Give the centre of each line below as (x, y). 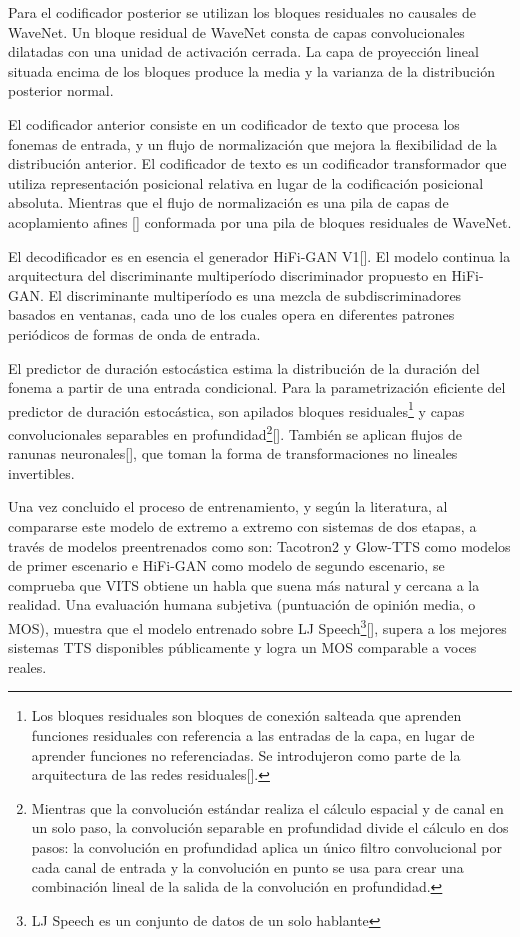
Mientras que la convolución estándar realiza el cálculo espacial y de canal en (267, 807)
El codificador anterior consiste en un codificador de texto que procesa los (234, 123)
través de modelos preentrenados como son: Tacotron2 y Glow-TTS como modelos (259, 545)
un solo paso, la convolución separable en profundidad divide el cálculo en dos (270, 827)
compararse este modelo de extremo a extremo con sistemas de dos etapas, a (242, 525)
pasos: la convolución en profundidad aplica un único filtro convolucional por (266, 846)
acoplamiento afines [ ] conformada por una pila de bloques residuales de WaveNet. (260, 221)
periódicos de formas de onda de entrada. (134, 333)
